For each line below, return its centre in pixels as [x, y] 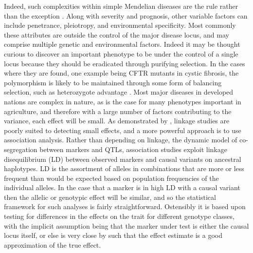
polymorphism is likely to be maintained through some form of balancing [113, 82]
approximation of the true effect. [53, 244]
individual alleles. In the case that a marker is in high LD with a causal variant [122, 187]
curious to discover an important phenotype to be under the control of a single [121, 53]
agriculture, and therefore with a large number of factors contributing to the [118, 111]
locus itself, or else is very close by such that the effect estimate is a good [113, 235]
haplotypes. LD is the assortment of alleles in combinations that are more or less [124, 168]
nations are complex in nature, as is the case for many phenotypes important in [123, 101]
